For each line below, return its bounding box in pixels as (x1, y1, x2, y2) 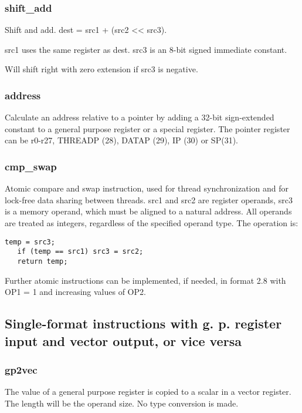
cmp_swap (5, 159, 57, 173)
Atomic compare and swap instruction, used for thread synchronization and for (5, 182, 289, 194)
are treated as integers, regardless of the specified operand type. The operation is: (5, 217, 298, 229)
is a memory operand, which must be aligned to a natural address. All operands (5, 205, 292, 217)
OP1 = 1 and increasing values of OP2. (5, 286, 146, 298)
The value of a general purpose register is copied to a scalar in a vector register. (5, 385, 291, 398)
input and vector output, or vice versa (5, 331, 242, 350)
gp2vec (5, 362, 38, 377)
